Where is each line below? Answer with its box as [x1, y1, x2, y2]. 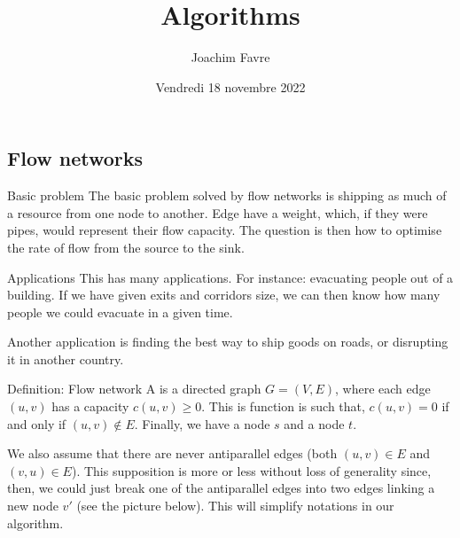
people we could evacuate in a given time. [7, 302, 233, 321]
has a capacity [51, 397, 129, 416]
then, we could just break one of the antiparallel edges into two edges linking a [7, 479, 435, 497]
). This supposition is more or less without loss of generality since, [71, 461, 432, 480]
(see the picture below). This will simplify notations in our [76, 496, 394, 515]
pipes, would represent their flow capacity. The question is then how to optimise [7, 221, 442, 239]
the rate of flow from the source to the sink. [7, 238, 245, 256]
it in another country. [7, 349, 124, 368]
